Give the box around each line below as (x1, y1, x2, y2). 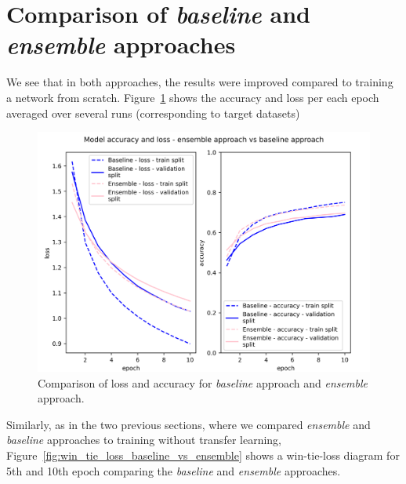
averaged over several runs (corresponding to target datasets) (6, 104, 300, 121)
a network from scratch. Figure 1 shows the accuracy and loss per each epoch (6, 89, 379, 105)
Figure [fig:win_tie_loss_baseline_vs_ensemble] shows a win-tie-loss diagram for (6, 447, 400, 464)
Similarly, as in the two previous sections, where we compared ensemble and (6, 416, 371, 432)
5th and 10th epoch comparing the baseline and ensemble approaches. (6, 462, 341, 479)
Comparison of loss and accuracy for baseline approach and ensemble (38, 374, 368, 391)
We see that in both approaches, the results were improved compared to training (6, 74, 393, 90)
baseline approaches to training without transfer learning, (6, 431, 281, 448)
